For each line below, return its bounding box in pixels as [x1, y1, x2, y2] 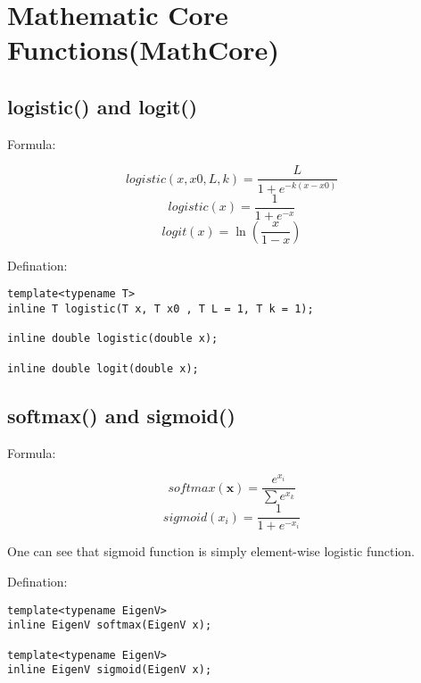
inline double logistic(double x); [7, 332, 219, 346]
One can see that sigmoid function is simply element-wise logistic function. [7, 542, 415, 561]
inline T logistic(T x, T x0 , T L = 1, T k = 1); [7, 303, 314, 316]
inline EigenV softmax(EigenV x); [7, 619, 212, 632]
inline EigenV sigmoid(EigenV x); [7, 663, 212, 677]
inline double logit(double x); [7, 362, 199, 375]
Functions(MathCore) [7, 31, 279, 68]
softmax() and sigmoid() [7, 401, 235, 429]
